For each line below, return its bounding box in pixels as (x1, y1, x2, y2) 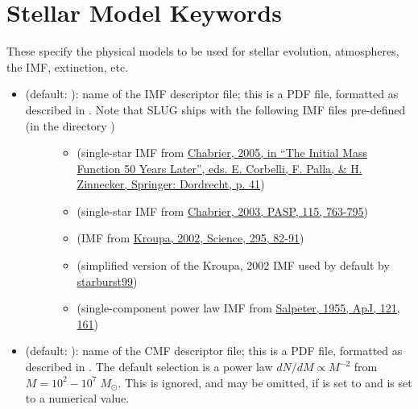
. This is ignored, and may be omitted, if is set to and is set (118, 374, 412, 390)
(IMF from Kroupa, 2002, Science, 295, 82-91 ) (77, 229, 304, 246)
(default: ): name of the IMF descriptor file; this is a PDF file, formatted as (25, 85, 399, 102)
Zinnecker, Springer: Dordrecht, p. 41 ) (77, 176, 265, 192)
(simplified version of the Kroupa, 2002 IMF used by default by (77, 257, 390, 274)
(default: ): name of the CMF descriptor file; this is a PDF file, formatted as (25, 342, 403, 359)
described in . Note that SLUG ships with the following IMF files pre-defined (25, 101, 406, 118)
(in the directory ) (25, 117, 115, 134)
